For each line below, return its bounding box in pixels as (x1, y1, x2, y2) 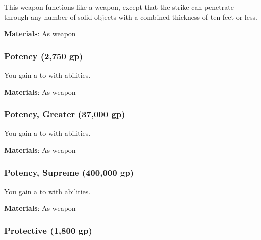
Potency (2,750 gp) (4, 49, 83, 62)
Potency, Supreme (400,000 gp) (4, 166, 134, 178)
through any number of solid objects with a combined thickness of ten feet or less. (4, 11, 257, 22)
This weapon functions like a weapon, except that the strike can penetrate (4, 2, 234, 12)
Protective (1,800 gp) (4, 224, 92, 236)
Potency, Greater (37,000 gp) (4, 108, 125, 121)
